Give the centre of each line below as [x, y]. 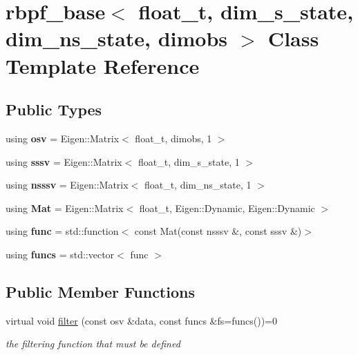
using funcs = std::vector [60, 254]
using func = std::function [62, 231]
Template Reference [103, 65]
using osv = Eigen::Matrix [63, 138]
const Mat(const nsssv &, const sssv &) [218, 231]
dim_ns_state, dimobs [117, 38]
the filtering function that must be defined [93, 344]
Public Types [54, 109]
